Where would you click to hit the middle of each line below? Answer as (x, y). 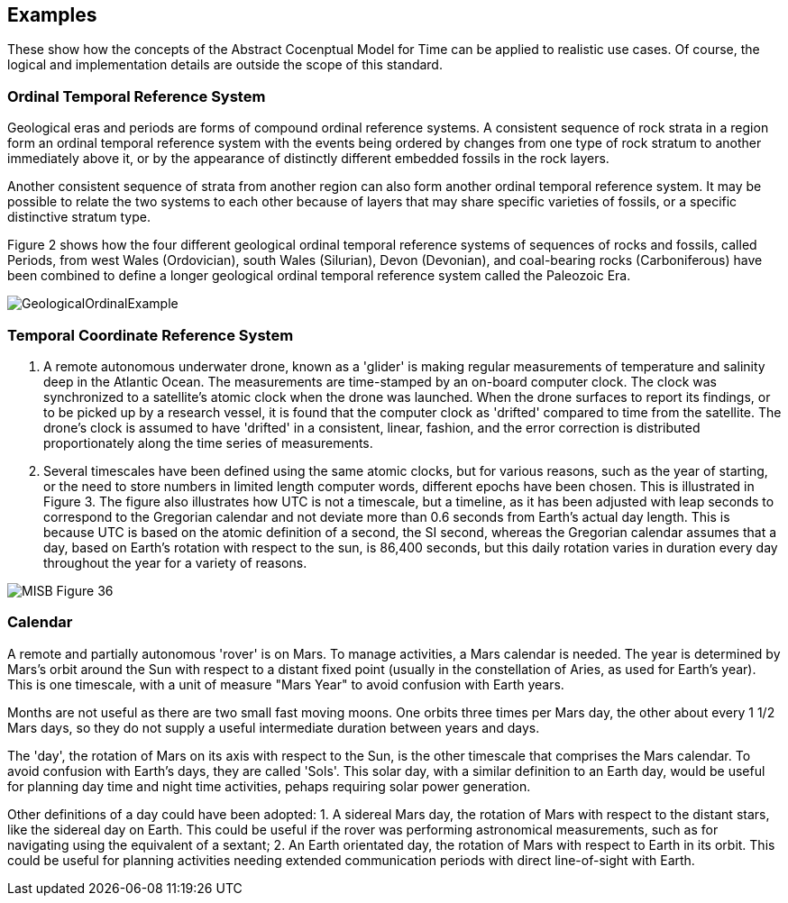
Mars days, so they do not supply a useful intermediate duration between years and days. (274, 727)
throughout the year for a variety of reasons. (175, 562)
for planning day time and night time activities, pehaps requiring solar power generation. (269, 786)
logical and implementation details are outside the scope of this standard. (225, 65)
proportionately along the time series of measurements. (208, 442)
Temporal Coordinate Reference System (151, 335)
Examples (52, 15)
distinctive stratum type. (79, 217)
